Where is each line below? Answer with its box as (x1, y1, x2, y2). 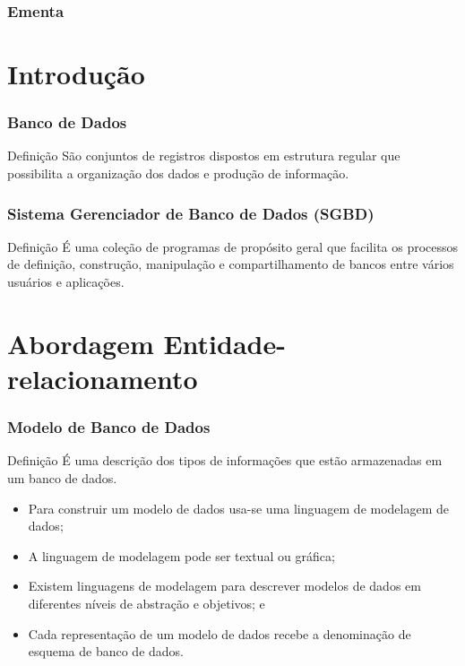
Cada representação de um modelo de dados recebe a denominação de (28, 624, 411, 643)
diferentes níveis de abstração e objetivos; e (28, 593, 265, 612)
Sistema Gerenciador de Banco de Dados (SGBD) (7, 202, 375, 224)
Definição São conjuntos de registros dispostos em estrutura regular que (7, 146, 400, 165)
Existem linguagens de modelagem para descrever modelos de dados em (28, 576, 421, 595)
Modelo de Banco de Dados (7, 416, 211, 438)
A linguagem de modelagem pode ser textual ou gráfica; (28, 546, 335, 565)
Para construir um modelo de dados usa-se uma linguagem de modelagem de (28, 498, 449, 517)
